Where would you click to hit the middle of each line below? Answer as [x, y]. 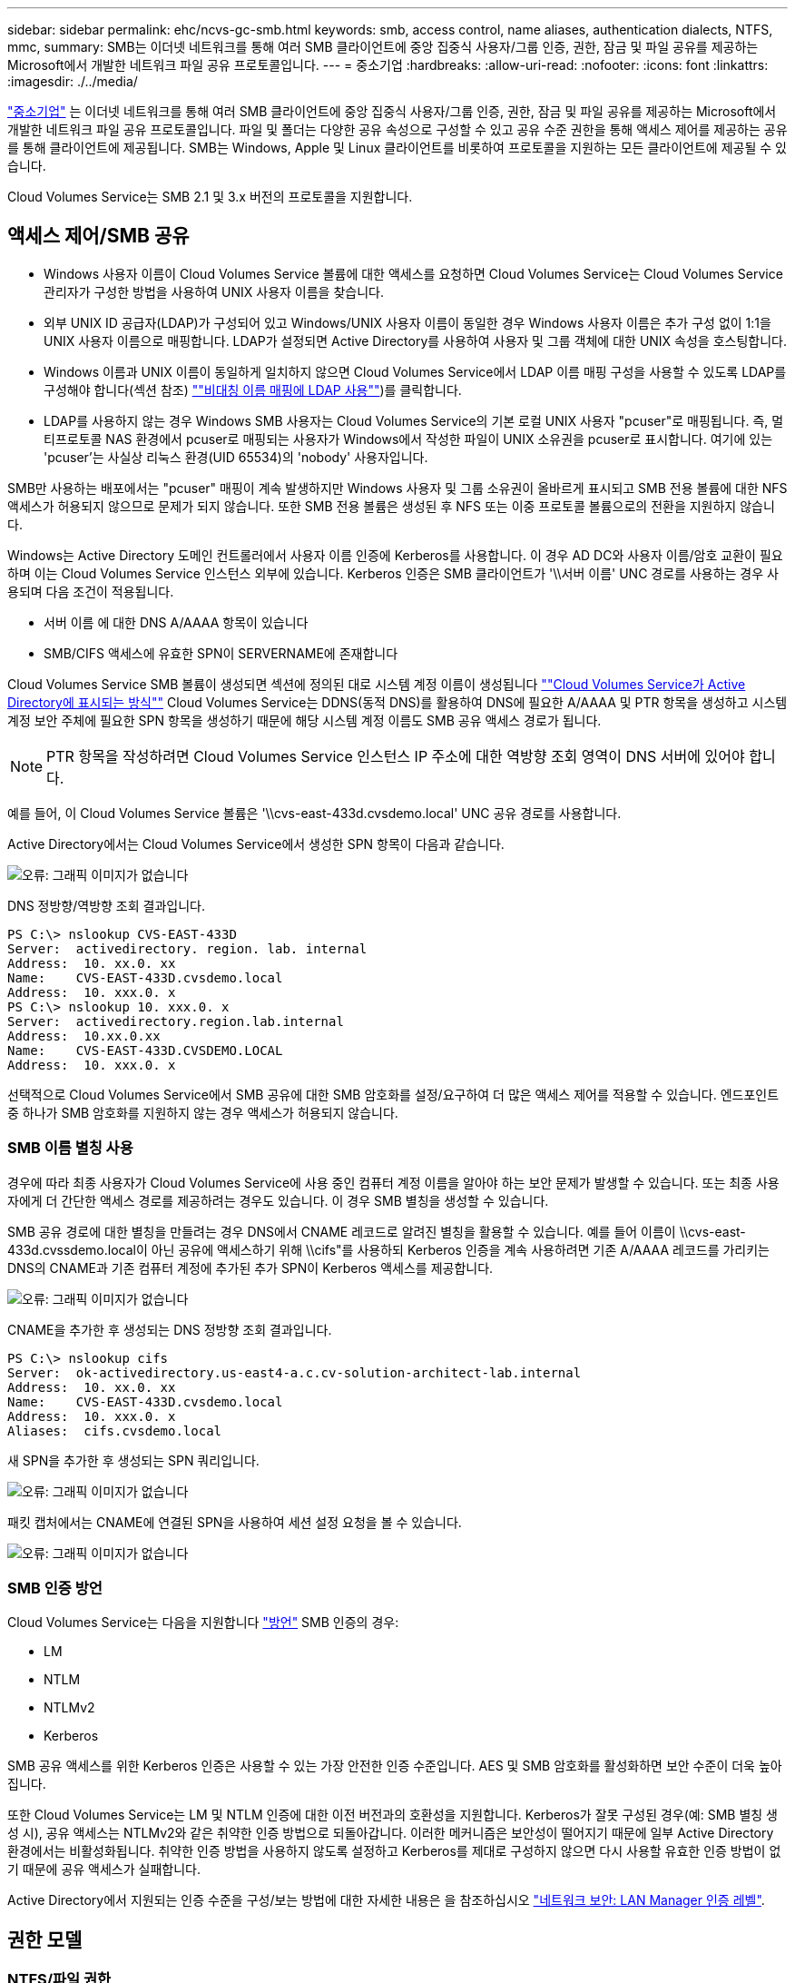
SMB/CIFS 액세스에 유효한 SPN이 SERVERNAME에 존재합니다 [221, 653]
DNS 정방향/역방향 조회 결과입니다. [106, 905]
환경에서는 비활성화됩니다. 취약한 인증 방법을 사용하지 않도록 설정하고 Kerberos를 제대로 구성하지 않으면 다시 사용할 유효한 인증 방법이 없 [394, 1851]
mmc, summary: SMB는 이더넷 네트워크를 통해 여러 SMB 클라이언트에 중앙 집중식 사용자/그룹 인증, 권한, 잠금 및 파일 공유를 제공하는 [383, 47]
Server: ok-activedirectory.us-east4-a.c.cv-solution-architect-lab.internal [294, 1372]
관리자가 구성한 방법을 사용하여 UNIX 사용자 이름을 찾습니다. [214, 291]
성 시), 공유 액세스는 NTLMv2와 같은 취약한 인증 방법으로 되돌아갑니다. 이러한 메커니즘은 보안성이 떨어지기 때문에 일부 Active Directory [391, 1833]
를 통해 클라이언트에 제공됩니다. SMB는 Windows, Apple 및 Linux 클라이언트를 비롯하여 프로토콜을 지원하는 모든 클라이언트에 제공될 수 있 [397, 148]
